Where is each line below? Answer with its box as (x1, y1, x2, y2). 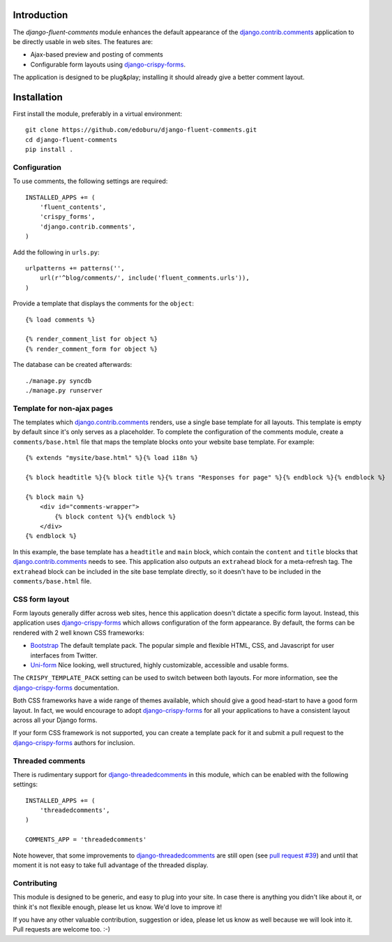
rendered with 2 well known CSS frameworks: (13, 628, 144, 637)
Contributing (13, 878, 57, 887)
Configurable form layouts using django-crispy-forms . (30, 60, 186, 68)
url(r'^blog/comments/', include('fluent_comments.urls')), (39, 274, 250, 282)
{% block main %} (25, 493, 84, 501)
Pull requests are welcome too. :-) (13, 925, 111, 934)
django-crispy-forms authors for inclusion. (13, 738, 135, 747)
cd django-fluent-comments (25, 136, 118, 143)
